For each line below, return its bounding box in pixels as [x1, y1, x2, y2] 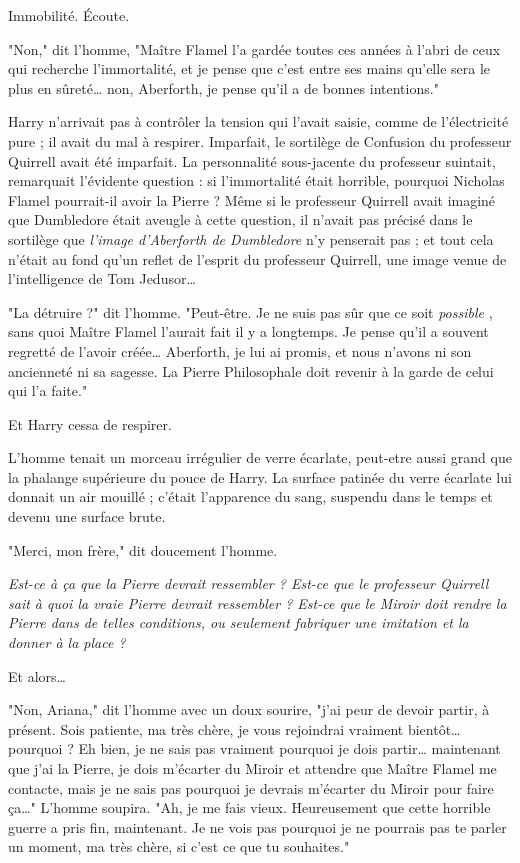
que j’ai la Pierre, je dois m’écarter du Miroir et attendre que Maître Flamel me [8, 758, 497, 778]
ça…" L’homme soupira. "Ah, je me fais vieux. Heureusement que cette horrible [8, 797, 491, 818]
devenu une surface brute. [8, 506, 166, 527]
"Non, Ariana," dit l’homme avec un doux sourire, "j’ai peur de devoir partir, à [8, 699, 490, 720]
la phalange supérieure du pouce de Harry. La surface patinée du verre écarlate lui [8, 466, 512, 487]
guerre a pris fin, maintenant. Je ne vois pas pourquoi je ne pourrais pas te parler [8, 816, 507, 837]
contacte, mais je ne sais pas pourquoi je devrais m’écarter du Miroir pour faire [8, 777, 494, 798]
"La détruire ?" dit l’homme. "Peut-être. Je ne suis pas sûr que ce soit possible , [8, 301, 493, 322]
